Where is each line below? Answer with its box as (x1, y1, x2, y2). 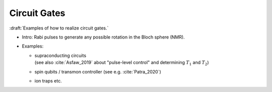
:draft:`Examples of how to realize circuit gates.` (9, 25, 109, 31)
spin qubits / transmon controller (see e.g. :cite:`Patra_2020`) (34, 68, 161, 74)
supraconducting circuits (34, 52, 87, 58)
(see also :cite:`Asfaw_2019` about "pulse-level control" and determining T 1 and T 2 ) (34, 59, 209, 66)
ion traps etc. (34, 77, 62, 83)
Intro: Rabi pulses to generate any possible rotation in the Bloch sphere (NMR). (22, 34, 185, 40)
